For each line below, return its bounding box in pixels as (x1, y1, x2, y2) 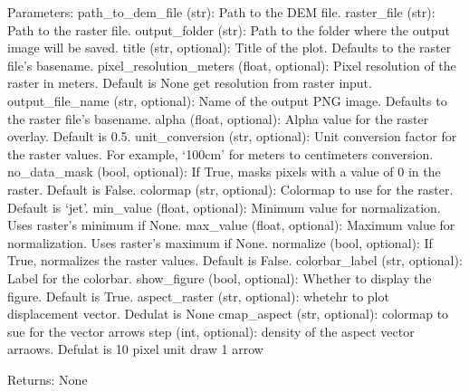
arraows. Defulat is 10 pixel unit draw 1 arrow (7, 339, 263, 359)
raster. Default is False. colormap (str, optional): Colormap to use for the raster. (7, 179, 454, 198)
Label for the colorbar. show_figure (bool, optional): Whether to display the (7, 268, 432, 287)
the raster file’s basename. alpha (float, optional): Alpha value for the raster (7, 109, 429, 128)
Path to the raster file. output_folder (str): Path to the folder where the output (7, 20, 450, 39)
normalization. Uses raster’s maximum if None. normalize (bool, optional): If (7, 233, 433, 252)
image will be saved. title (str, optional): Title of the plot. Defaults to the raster (7, 38, 452, 57)
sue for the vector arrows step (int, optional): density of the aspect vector (7, 321, 415, 340)
